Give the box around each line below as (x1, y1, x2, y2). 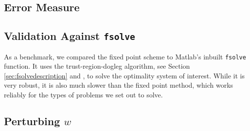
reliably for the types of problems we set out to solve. (4, 90, 163, 99)
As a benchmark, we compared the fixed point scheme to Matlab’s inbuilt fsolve (4, 51, 246, 61)
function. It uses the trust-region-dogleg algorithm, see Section (4, 61, 190, 71)
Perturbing (4, 113, 60, 128)
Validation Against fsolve (4, 28, 135, 43)
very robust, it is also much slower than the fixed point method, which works (4, 80, 233, 90)
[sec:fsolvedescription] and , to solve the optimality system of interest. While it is (4, 70, 245, 80)
